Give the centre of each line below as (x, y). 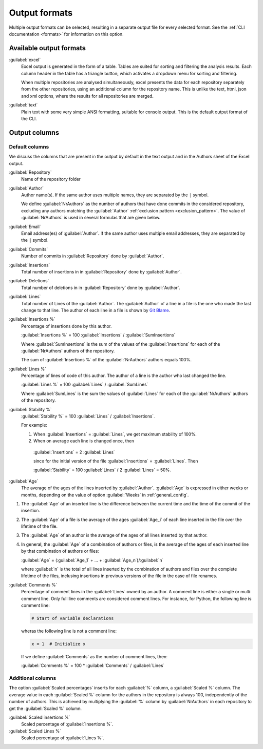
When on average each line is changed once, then (84, 441)
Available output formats (47, 48)
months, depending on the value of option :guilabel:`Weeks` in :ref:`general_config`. (105, 495)
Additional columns (32, 678)
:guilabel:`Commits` (28, 249)
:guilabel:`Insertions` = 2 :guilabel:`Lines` (74, 452)
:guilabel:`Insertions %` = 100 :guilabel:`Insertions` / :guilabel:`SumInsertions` (98, 335)
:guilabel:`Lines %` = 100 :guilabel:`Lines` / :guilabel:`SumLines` (85, 385)
